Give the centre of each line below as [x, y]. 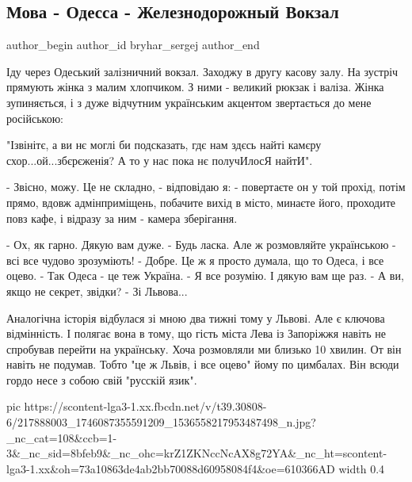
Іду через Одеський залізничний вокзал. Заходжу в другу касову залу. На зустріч [202, 71]
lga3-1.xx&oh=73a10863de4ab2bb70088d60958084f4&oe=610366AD [171, 468]
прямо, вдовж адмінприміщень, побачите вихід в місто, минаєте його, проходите [201, 202]
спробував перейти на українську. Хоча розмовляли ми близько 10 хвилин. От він [204, 348]
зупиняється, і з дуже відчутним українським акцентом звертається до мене [189, 102]
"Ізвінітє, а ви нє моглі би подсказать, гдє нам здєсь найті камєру [164, 145]
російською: [35, 118]
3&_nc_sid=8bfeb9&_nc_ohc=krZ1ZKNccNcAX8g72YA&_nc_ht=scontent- [197, 453]
